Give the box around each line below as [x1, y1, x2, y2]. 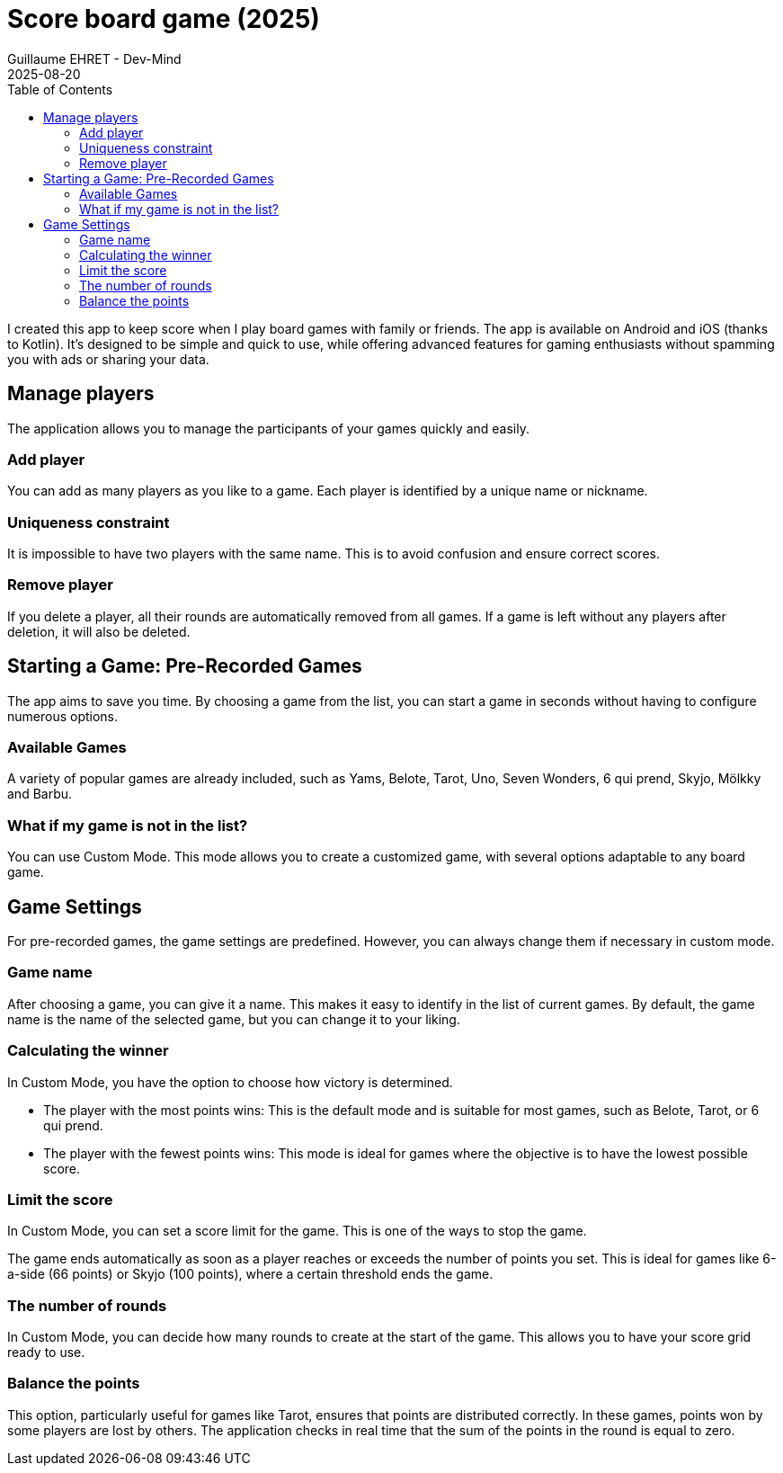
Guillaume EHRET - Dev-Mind [7, 50, 182, 67]
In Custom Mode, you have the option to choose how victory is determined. [7, 1074, 453, 1090]
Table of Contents [7, 81, 113, 97]
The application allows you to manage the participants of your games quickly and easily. [7, 420, 529, 436]
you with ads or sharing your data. [7, 351, 209, 367]
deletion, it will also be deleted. [7, 623, 191, 639]
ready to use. [7, 1344, 85, 1361]
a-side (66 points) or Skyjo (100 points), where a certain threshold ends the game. [7, 1266, 494, 1282]
